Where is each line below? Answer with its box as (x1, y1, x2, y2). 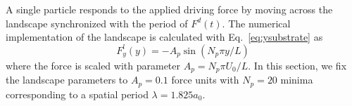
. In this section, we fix (248, 58, 347, 72)
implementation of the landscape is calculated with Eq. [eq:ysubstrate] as (6, 29, 323, 44)
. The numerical (222, 15, 291, 30)
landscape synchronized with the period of (6, 15, 188, 30)
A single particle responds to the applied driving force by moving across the (6, 2, 333, 16)
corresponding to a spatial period (6, 86, 149, 101)
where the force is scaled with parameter (6, 58, 180, 72)
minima (280, 72, 313, 87)
